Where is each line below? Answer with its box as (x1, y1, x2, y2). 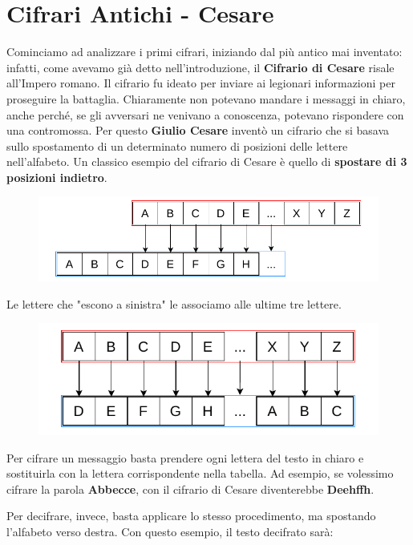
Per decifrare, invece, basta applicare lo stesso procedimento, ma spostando (6, 507, 376, 524)
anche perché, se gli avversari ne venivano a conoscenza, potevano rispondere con (6, 106, 404, 123)
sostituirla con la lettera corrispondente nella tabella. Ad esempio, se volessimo (6, 465, 394, 482)
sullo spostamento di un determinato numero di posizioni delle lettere (6, 137, 348, 154)
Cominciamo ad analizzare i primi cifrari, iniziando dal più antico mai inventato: (6, 43, 403, 60)
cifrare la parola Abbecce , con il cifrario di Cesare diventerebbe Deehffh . (6, 480, 375, 497)
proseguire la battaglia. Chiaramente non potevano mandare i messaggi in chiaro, (6, 90, 406, 107)
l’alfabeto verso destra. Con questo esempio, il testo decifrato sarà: (6, 523, 334, 539)
